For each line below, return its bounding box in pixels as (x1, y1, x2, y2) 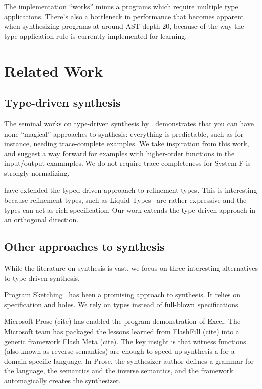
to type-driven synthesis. (4, 272, 80, 283)
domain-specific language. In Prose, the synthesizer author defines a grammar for (4, 355, 254, 366)
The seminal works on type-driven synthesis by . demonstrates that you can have (4, 118, 254, 128)
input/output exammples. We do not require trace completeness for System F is (4, 158, 251, 168)
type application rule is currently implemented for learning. (4, 30, 187, 41)
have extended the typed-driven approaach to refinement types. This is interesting (4, 184, 257, 195)
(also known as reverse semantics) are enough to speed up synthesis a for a (4, 346, 235, 356)
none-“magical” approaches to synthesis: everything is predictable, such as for (4, 128, 244, 139)
